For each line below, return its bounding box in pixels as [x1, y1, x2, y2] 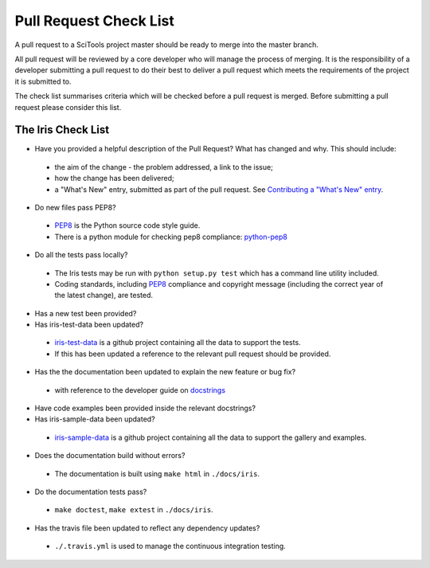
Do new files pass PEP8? [34, 202, 116, 212]
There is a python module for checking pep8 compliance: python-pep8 [54, 232, 288, 241]
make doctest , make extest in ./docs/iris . [54, 505, 214, 515]
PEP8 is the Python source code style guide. [54, 221, 201, 230]
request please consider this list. [14, 102, 122, 112]
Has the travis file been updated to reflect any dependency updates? [34, 523, 260, 533]
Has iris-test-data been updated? [34, 319, 143, 330]
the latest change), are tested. [54, 291, 154, 300]
